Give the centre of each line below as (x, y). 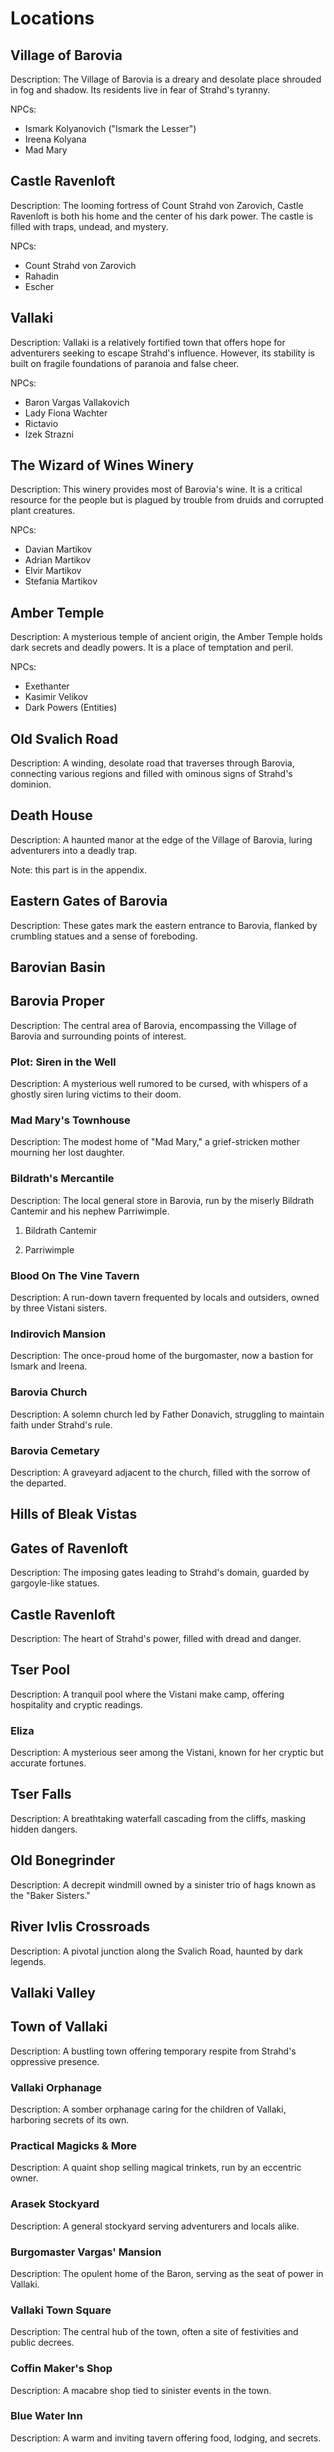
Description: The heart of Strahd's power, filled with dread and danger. (156, 1638)
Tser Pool (40, 1670)
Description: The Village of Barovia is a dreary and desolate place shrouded (166, 79)
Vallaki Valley (53, 1992)
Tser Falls (41, 1794)
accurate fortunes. (48, 1763)
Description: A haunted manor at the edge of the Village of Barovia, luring (161, 839)
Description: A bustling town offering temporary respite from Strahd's (153, 2051)
